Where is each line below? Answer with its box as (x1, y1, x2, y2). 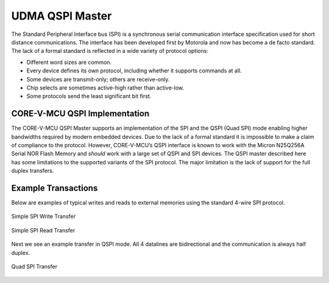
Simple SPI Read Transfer (11, 226, 76, 234)
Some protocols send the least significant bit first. (26, 93, 152, 100)
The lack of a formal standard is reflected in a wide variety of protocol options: (11, 47, 208, 55)
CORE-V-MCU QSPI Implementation (11, 108, 149, 119)
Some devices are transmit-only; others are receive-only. (26, 75, 170, 83)
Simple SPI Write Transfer (11, 213, 76, 220)
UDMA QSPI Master (11, 9, 112, 23)
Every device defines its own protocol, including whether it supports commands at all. (26, 67, 242, 74)
